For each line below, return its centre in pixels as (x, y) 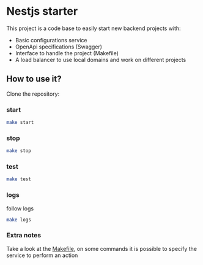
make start (20, 123)
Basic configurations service (51, 40)
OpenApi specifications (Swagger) (59, 47)
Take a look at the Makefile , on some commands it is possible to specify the (102, 248)
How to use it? (34, 79)
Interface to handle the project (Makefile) (67, 53)
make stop (19, 151)
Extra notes (24, 236)
